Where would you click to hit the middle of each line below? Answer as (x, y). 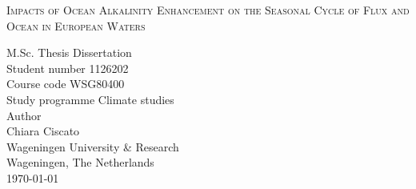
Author (24, 115)
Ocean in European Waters (76, 25)
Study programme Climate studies (90, 99)
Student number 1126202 (68, 68)
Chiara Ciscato (43, 131)
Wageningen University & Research (93, 146)
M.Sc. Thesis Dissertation (69, 52)
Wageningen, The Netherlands (80, 162)
